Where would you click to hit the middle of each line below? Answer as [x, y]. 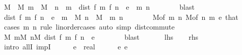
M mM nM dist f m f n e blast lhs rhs [101, 36]
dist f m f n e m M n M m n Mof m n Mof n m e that [121, 17]
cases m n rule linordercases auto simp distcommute [89, 27]
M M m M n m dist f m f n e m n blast [99, 7]
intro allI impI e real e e [66, 47]
